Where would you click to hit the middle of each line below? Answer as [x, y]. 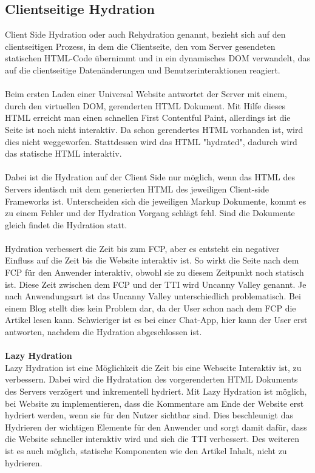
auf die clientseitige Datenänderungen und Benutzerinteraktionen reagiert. [143, 70]
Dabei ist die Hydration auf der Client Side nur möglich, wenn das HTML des [150, 177]
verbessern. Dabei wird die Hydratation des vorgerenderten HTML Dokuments [151, 379]
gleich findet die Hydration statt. [66, 224]
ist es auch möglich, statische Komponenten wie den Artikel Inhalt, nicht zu [146, 450]
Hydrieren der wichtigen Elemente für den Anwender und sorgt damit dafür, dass [156, 427]
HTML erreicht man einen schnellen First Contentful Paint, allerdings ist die [148, 117]
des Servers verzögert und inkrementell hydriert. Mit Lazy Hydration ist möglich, [156, 391]
